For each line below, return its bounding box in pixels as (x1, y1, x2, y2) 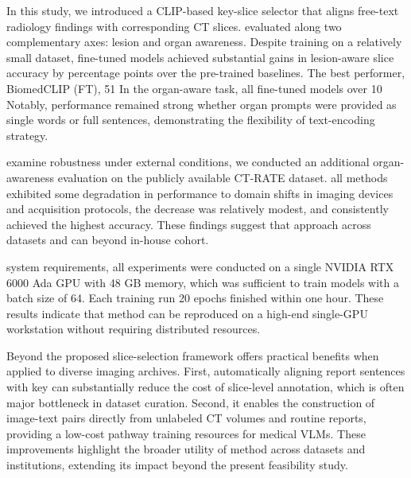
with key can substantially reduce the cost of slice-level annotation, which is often (6, 379, 405, 395)
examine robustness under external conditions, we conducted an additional (6, 154, 370, 170)
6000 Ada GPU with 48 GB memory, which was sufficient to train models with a (6, 274, 399, 290)
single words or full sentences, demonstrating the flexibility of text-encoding (6, 111, 375, 128)
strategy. (6, 126, 48, 143)
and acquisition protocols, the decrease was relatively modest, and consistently (6, 200, 389, 217)
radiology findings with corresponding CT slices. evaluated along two (6, 17, 342, 34)
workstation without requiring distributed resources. (6, 321, 261, 337)
